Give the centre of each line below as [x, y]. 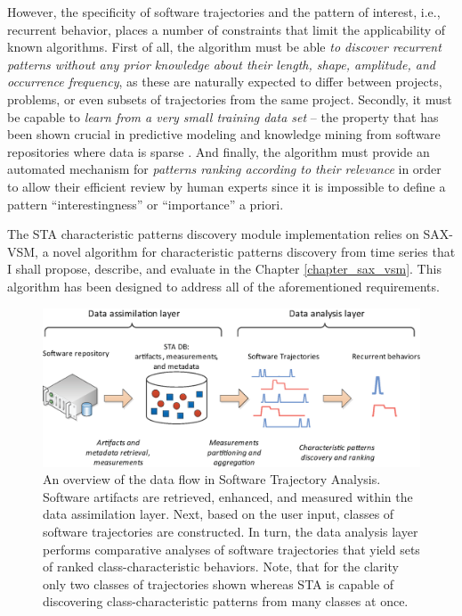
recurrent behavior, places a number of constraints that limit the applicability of [227, 29]
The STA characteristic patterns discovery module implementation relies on [213, 234]
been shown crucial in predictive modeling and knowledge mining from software [224, 134]
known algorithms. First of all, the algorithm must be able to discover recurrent [224, 47]
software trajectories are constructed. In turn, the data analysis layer [231, 531]
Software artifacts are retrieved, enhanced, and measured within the [228, 496]
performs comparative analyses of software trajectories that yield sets [231, 549]
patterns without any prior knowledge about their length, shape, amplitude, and [221, 64]
